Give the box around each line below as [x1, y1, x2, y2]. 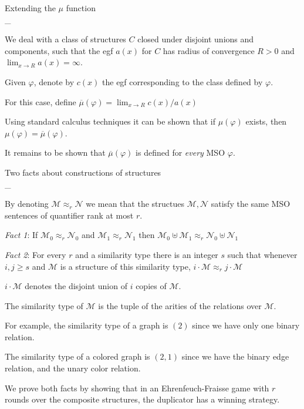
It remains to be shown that [5, 146, 106, 159]
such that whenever [227, 248, 298, 260]
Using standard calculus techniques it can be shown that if [5, 115, 215, 128]
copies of [136, 280, 167, 292]
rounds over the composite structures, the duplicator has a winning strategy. [5, 393, 280, 405]
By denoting [5, 197, 49, 210]
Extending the [5, 2, 56, 14]
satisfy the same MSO [211, 197, 291, 210]
